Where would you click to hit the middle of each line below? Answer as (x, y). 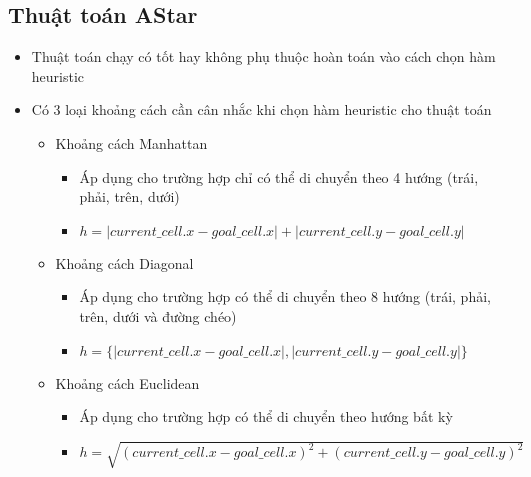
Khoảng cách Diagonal (124, 262)
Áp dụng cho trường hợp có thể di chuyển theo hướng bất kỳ (266, 416)
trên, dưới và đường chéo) (158, 315)
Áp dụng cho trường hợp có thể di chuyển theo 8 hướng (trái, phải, (285, 296)
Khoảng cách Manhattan (131, 142)
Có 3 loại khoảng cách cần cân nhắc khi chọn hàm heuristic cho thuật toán (261, 109)
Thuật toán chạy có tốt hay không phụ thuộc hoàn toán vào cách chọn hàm (263, 56)
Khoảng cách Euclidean (127, 382)
